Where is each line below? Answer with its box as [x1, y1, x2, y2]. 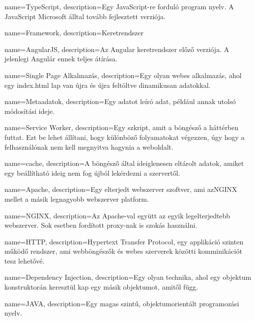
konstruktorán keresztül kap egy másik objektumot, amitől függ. [4, 282, 198, 292]
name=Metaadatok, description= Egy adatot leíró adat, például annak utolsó [4, 96, 236, 107]
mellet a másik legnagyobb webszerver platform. [4, 193, 149, 204]
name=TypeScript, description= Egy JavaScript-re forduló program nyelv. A [4, 1, 234, 11]
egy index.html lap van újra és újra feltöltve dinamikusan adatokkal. [4, 80, 211, 90]
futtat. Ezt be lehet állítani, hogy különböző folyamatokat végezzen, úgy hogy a [4, 132, 245, 142]
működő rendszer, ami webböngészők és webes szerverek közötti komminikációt [4, 246, 242, 256]
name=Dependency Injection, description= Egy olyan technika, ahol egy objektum [4, 272, 252, 282]
